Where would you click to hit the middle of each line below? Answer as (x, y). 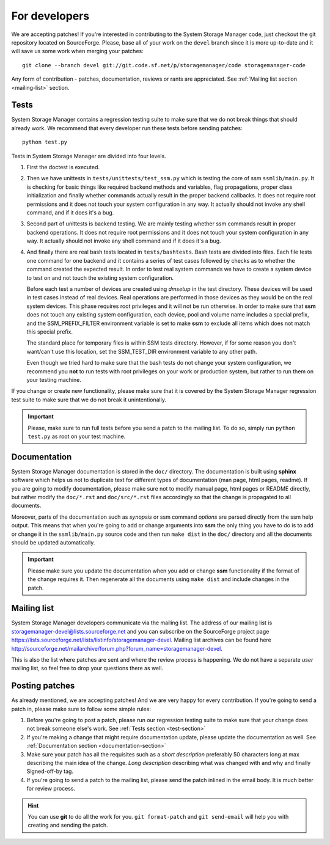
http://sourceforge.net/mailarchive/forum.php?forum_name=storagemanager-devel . (117, 648)
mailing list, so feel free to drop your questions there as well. (87, 668)
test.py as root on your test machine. (77, 436)
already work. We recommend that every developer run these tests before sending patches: (127, 128)
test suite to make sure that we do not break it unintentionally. (89, 400)
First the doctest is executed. (63, 167)
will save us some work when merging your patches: (77, 51)
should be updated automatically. (53, 542)
